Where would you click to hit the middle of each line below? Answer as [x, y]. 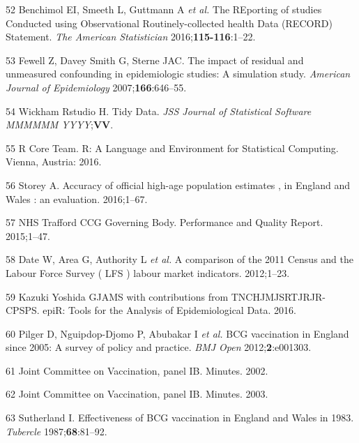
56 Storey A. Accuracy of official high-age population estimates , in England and [178, 185]
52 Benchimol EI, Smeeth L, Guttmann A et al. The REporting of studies [164, 9]
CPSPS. [23, 310]
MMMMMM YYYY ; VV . [60, 125]
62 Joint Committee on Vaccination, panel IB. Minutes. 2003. [137, 394]
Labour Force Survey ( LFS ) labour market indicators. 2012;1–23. [148, 272]
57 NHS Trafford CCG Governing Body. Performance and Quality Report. [165, 222]
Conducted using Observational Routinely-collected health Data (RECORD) [169, 23]
